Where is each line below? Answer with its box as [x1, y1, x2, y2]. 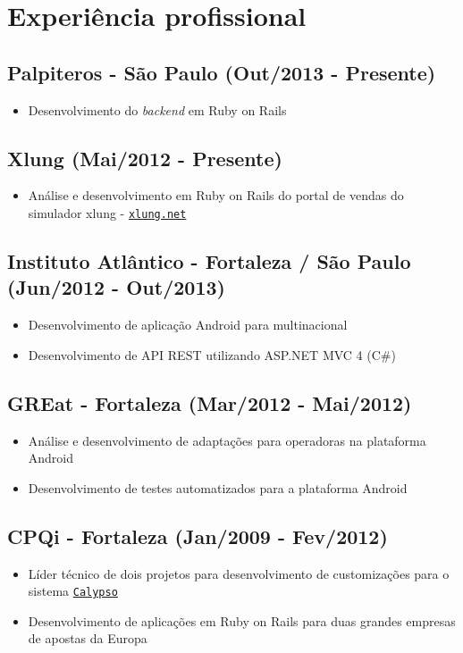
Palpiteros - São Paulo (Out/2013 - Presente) [7, 58, 436, 86]
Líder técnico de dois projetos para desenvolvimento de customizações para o [28, 564, 450, 582]
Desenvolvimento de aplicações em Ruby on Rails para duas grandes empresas [28, 611, 456, 630]
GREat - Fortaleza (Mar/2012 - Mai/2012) [7, 389, 412, 416]
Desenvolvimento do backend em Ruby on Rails [28, 100, 287, 119]
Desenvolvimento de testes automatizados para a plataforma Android [28, 478, 408, 497]
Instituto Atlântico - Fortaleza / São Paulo [7, 247, 411, 275]
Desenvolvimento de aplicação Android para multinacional [28, 315, 348, 334]
